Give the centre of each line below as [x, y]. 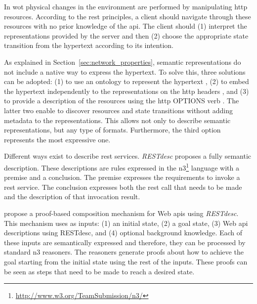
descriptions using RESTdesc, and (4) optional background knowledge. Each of [123, 233]
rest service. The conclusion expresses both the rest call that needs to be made [123, 187]
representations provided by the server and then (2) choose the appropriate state [126, 35]
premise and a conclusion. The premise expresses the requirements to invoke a [122, 177]
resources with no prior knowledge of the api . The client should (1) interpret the [126, 26]
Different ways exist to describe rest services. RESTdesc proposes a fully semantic [128, 156]
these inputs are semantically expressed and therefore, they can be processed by [125, 242]
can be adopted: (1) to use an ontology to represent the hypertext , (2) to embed [127, 81]
